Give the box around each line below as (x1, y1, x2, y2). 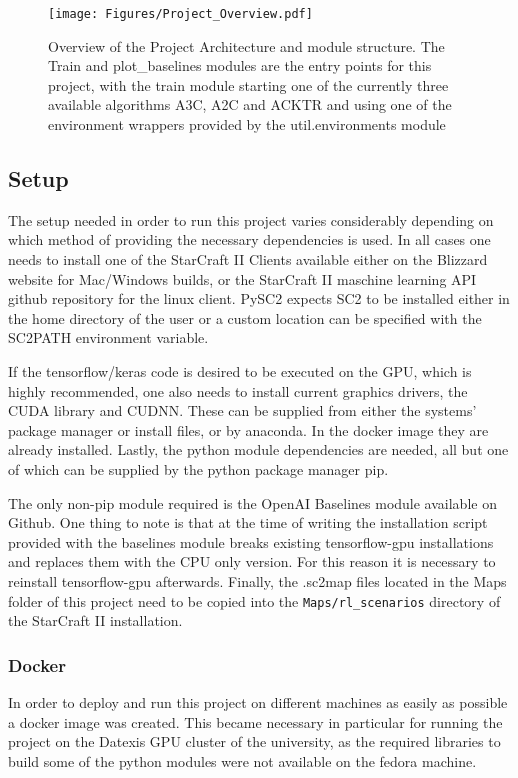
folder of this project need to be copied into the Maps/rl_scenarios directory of (8, 590, 501, 611)
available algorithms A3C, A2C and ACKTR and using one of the (48, 94, 452, 115)
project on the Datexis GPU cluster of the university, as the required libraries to (8, 731, 501, 752)
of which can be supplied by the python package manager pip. (8, 458, 389, 479)
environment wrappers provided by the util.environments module (48, 114, 446, 135)
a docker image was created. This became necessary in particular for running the (8, 711, 503, 732)
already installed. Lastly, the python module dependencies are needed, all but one (8, 439, 509, 460)
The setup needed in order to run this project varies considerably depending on (8, 209, 494, 230)
